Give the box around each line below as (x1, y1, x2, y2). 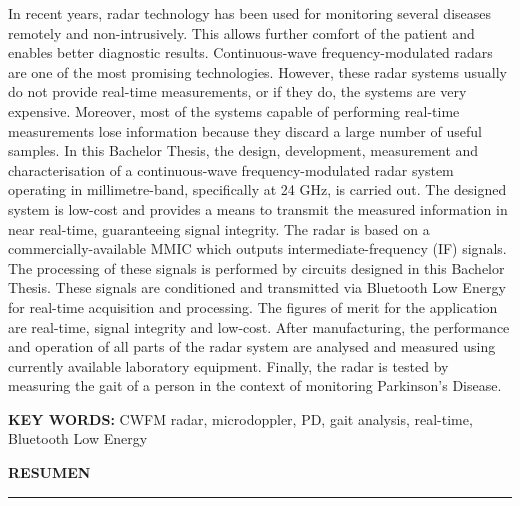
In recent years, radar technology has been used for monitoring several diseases (8, 3, 491, 23)
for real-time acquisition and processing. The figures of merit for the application (8, 296, 498, 317)
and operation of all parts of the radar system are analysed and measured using (8, 336, 496, 357)
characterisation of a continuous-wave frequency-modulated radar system (8, 159, 454, 180)
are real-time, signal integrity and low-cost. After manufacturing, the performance (8, 316, 510, 337)
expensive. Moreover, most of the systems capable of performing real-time (8, 100, 460, 121)
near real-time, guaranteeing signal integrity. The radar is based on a (8, 218, 430, 239)
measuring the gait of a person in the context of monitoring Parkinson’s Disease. (8, 375, 502, 396)
